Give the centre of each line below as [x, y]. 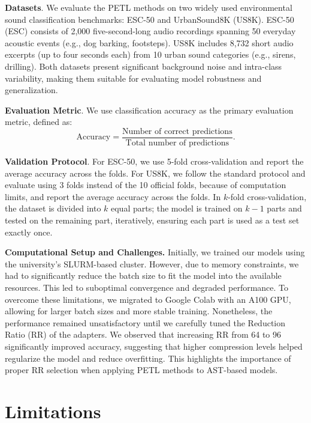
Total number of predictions [177, 143]
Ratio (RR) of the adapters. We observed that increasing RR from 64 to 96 [143, 334]
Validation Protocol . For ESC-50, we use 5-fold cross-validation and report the [154, 161]
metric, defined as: [39, 122]
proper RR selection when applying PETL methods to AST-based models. [141, 370]
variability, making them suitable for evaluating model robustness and [133, 78]
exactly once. [29, 232]
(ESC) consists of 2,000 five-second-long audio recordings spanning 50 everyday [150, 31]
